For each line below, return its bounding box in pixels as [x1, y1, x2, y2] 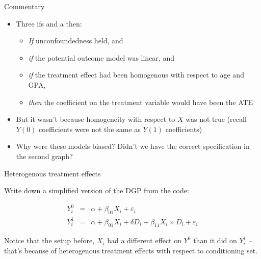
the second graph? [16, 150, 73, 161]
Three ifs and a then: [16, 18, 82, 29]
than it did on [193, 235, 237, 246]
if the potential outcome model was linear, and [28, 52, 174, 63]
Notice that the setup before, [4, 235, 95, 246]
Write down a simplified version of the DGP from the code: [4, 185, 189, 196]
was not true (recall [186, 114, 247, 124]
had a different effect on [107, 235, 182, 246]
